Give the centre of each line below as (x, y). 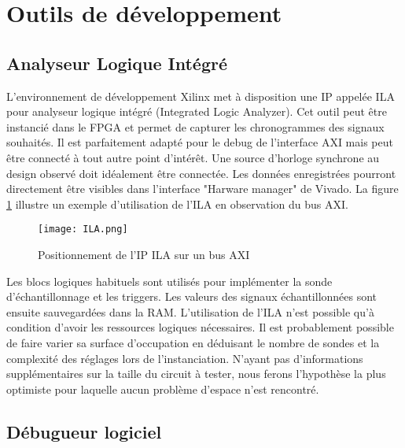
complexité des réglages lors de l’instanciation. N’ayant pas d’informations (185, 358)
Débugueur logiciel (84, 431)
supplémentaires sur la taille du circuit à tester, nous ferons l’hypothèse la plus (196, 374)
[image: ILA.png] (83, 230)
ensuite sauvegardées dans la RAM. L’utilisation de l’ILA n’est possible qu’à (190, 311)
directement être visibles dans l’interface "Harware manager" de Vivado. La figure (202, 189)
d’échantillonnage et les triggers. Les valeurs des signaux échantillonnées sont (192, 296)
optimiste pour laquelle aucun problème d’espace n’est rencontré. (163, 389)
